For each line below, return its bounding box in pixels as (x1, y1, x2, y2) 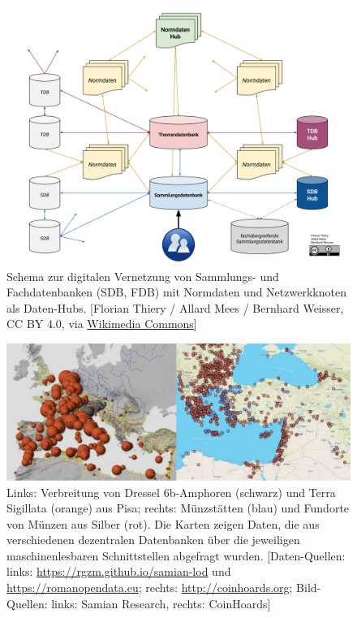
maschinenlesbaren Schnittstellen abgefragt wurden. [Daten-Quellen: (6, 547, 346, 564)
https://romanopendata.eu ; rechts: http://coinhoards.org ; (6, 579, 293, 596)
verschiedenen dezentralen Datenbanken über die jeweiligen (6, 531, 300, 548)
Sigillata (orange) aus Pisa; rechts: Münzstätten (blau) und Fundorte (6, 499, 350, 516)
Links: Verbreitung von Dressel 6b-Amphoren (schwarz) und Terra (6, 483, 336, 500)
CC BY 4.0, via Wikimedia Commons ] (6, 315, 197, 332)
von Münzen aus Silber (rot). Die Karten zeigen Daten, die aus (6, 515, 320, 532)
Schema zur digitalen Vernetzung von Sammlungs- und (6, 267, 279, 284)
